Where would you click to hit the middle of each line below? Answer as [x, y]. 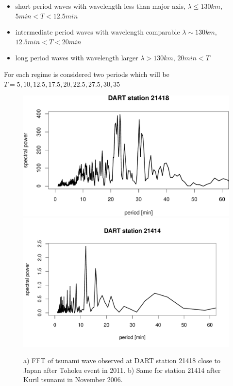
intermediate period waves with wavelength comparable [98, 32]
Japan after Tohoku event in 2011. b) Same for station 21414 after [122, 370]
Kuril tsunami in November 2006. [73, 379]
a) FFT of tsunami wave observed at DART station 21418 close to [122, 360]
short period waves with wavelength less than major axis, [100, 6]
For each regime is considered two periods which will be [87, 74]
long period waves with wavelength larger [77, 58]
